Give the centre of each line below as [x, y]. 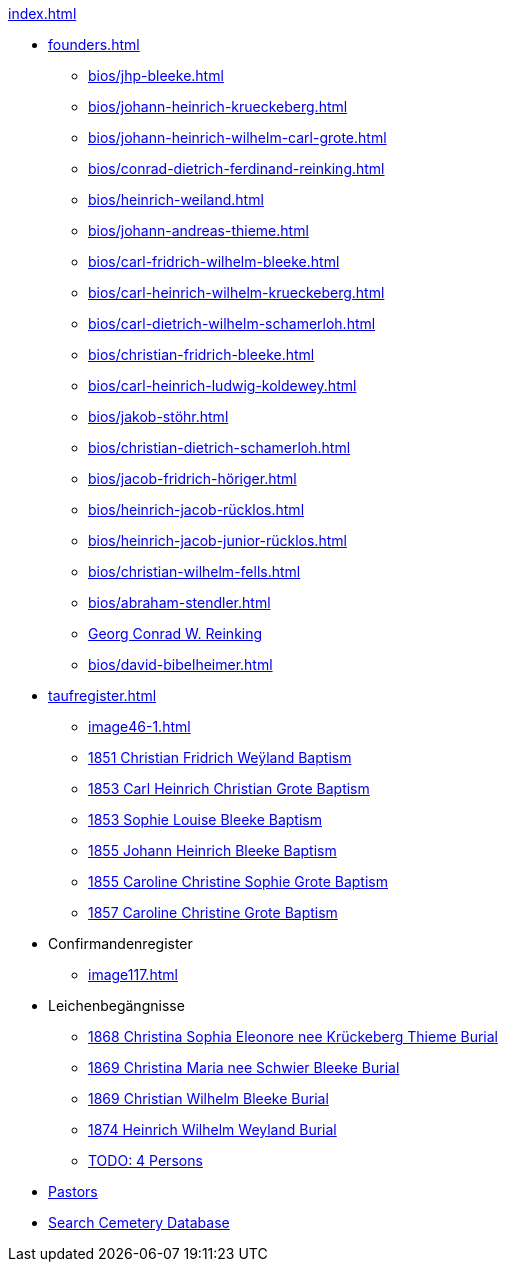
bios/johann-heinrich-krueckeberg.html [218, 106]
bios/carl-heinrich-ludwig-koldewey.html [222, 385]
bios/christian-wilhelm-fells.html [194, 571]
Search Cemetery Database [139, 1222]
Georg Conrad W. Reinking [175, 633]
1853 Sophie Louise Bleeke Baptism [205, 819]
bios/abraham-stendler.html [179, 602]
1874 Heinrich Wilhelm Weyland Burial [212, 1129]
